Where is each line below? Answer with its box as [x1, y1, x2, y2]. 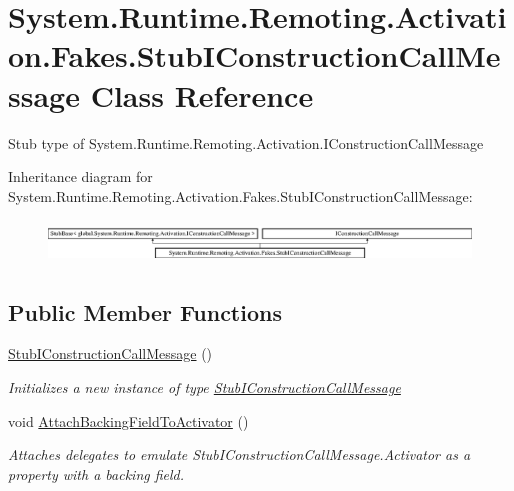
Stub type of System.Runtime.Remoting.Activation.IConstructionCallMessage [8, 132, 484, 153]
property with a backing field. [8, 463, 185, 484]
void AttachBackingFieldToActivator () [8, 410, 249, 431]
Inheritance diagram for [8, 166, 153, 187]
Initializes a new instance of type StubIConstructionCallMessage [8, 376, 401, 397]
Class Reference [90, 74, 314, 115]
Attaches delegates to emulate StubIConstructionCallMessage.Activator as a [8, 444, 471, 465]
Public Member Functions [8, 296, 282, 327]
